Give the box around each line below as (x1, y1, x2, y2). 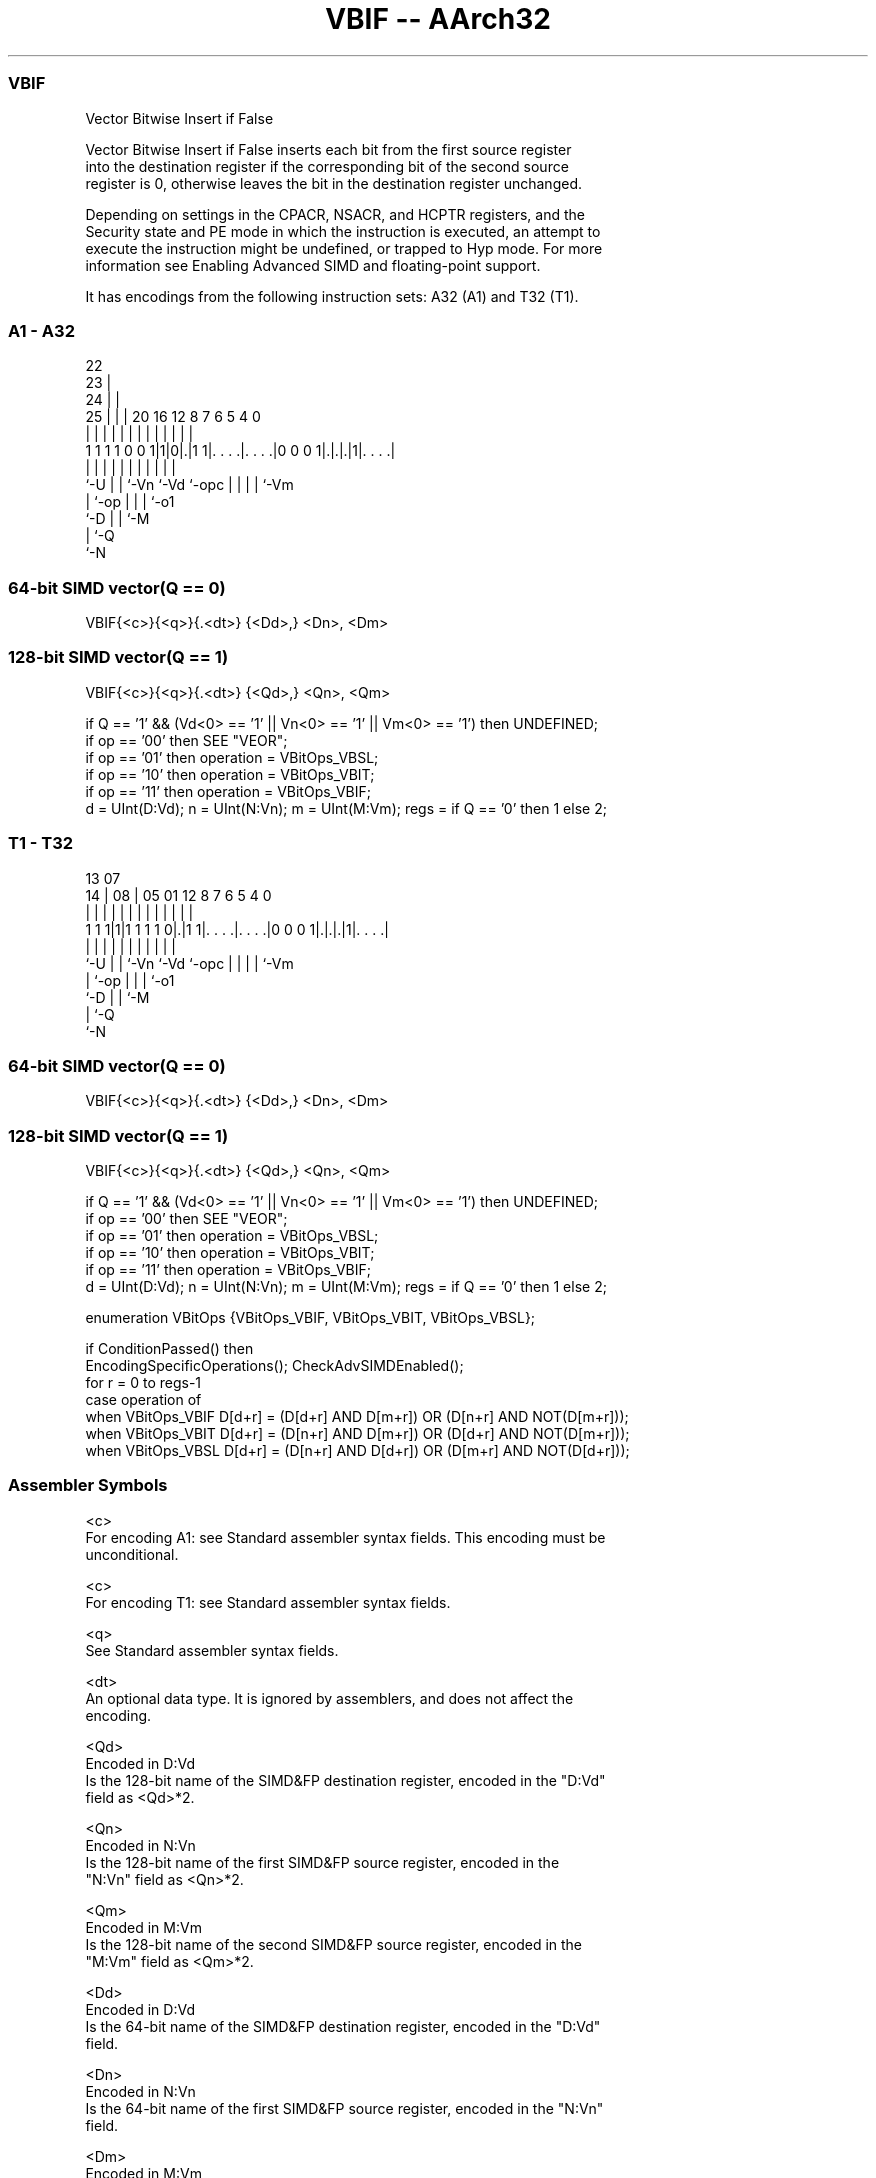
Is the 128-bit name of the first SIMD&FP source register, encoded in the (85, 1853, 560, 1871)
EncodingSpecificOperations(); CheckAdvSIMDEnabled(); (85, 1357, 464, 1374)
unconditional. (85, 1545, 179, 1563)
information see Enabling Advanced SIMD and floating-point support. (85, 256, 541, 274)
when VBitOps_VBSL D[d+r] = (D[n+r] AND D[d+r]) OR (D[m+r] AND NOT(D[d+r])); (85, 1442, 630, 1459)
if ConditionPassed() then (85, 1340, 254, 1357)
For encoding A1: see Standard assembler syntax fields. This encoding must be (85, 1528, 606, 1546)
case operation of (85, 1391, 202, 1408)
